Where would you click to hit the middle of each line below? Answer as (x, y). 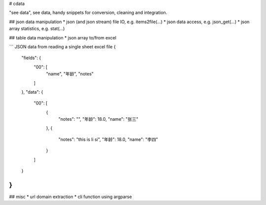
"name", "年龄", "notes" (70, 74)
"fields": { (31, 58)
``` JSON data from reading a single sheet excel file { (62, 46)
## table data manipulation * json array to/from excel (63, 37)
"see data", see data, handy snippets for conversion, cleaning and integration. (88, 13)
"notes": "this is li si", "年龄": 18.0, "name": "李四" (108, 139)
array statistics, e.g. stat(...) (37, 29)
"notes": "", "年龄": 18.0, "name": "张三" (99, 119)
